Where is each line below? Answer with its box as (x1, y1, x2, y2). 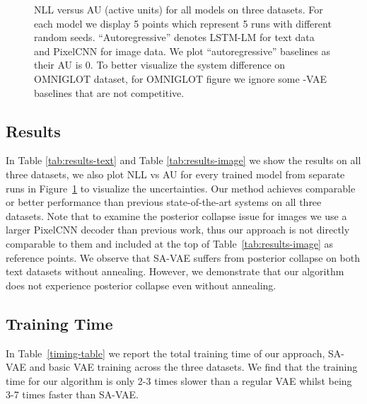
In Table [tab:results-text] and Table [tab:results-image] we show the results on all (6, 153, 361, 168)
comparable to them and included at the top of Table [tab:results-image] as (6, 236, 334, 250)
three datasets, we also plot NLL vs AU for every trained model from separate (6, 166, 345, 181)
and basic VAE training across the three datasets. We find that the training (29, 359, 358, 374)
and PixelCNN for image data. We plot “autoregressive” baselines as (34, 43, 331, 58)
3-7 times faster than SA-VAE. (6, 387, 139, 402)
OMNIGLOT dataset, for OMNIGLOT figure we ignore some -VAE (34, 71, 327, 86)
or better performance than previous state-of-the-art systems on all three (6, 195, 322, 209)
